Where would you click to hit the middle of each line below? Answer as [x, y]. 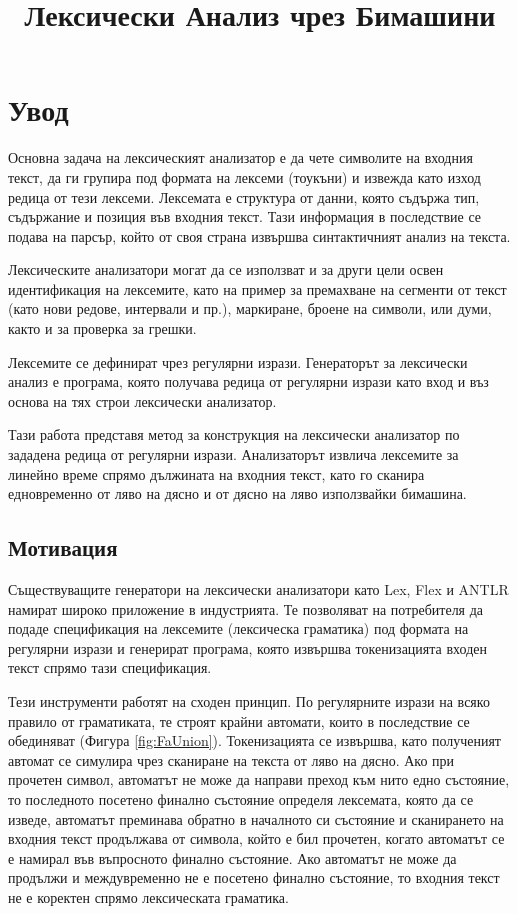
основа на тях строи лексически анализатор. [142, 400]
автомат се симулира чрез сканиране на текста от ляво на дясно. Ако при [231, 759]
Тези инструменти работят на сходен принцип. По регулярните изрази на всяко [249, 700]
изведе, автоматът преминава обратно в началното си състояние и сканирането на [256, 818]
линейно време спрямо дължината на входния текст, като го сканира [216, 473]
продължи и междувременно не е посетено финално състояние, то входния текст [254, 877]
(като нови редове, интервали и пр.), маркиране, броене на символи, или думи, [250, 308]
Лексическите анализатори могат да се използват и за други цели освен [226, 269]
